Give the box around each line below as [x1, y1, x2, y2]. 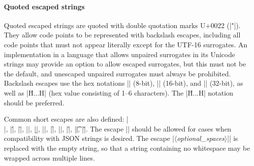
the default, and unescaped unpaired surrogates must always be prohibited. [4, 68, 231, 78]
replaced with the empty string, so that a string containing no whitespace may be [4, 142, 250, 153]
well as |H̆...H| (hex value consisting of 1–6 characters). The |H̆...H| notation [4, 87, 233, 98]
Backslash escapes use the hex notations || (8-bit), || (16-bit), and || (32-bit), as [4, 78, 243, 88]
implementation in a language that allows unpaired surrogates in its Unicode [4, 49, 235, 59]
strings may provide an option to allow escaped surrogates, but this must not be [4, 59, 246, 69]
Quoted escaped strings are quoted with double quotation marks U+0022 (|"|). [4, 20, 241, 30]
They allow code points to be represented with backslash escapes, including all [4, 30, 241, 40]
